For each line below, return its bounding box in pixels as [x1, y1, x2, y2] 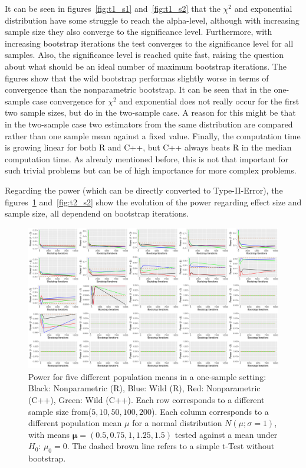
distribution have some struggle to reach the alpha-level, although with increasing [5, 14, 300, 26]
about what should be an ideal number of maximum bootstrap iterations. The [5, 60, 287, 72]
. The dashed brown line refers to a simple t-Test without [67, 440, 275, 452]
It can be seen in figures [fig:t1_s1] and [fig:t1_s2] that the [5, 2, 221, 14]
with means [28, 428, 70, 440]
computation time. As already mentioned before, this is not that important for [5, 152, 289, 165]
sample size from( [28, 405, 92, 417]
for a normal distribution [132, 417, 222, 429]
